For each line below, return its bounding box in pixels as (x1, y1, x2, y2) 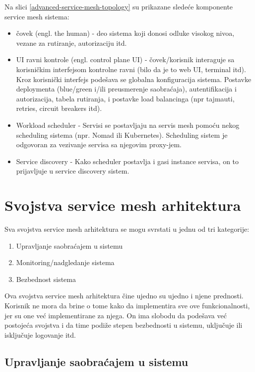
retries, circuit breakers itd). (16, 103, 102, 113)
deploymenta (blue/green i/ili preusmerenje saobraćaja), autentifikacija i (16, 84, 237, 94)
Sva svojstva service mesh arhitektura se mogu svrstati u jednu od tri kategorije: (4, 224, 250, 234)
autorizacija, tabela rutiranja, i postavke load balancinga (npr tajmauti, (16, 93, 235, 103)
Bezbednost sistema (16, 274, 76, 284)
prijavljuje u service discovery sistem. (16, 166, 129, 176)
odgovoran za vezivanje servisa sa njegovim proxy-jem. (16, 139, 182, 150)
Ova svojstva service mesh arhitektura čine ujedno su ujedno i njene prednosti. (4, 290, 244, 301)
